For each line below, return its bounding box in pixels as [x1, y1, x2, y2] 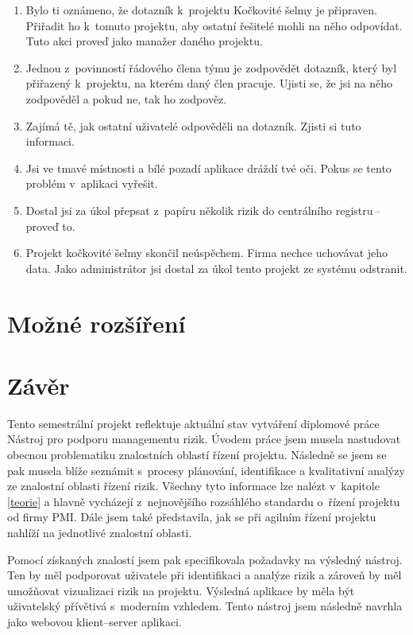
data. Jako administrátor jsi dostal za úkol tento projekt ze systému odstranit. [25, 259, 407, 276]
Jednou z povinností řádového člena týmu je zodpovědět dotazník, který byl [25, 59, 397, 76]
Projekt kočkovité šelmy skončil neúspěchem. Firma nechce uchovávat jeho [25, 244, 388, 261]
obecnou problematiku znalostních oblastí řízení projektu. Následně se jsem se [7, 446, 387, 462]
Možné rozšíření [7, 306, 186, 339]
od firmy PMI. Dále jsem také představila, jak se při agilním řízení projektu [7, 508, 376, 525]
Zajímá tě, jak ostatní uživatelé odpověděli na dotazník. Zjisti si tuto [25, 117, 361, 134]
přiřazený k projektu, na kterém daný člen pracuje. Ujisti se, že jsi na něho [25, 75, 393, 92]
